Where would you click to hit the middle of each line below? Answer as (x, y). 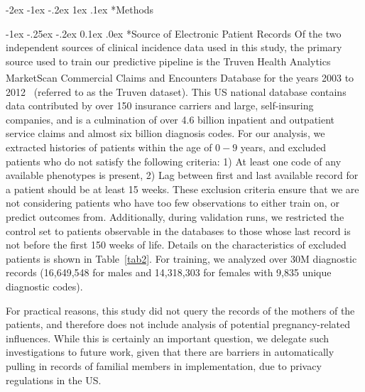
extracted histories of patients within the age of (109, 147)
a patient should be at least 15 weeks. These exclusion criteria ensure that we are (182, 189)
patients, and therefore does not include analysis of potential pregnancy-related (178, 324)
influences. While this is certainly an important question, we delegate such (168, 338)
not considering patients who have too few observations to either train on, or (173, 203)
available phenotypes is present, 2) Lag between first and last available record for (182, 175)
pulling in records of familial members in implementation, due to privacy (164, 365)
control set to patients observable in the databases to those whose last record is (178, 230)
